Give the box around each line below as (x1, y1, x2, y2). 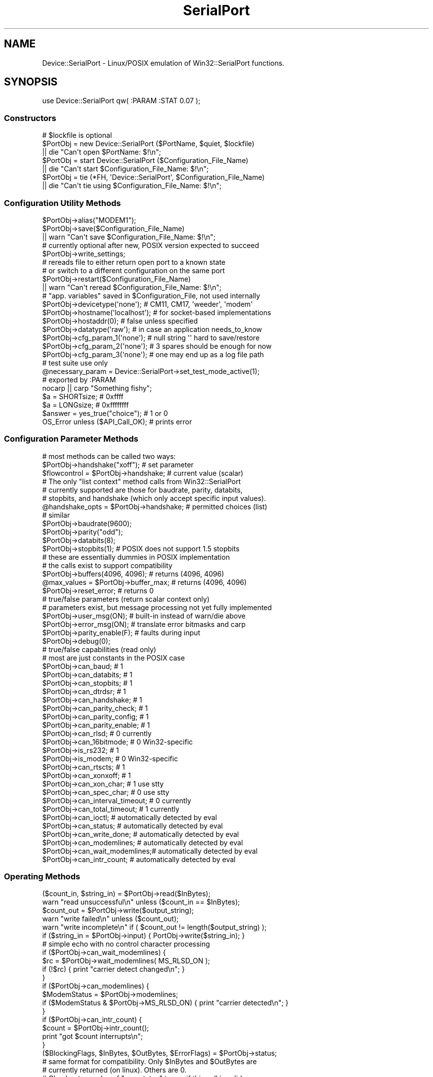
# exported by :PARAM (42, 375, 116, 384)
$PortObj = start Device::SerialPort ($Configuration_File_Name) (42, 156, 249, 165)
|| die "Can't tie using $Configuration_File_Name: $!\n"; (42, 181, 222, 190)
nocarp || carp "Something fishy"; (42, 383, 152, 392)
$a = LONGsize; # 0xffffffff (42, 400, 129, 409)
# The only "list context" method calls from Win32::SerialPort (42, 477, 241, 486)
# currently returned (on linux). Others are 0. (42, 1066, 187, 1075)
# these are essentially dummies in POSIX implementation (42, 552, 230, 561)
